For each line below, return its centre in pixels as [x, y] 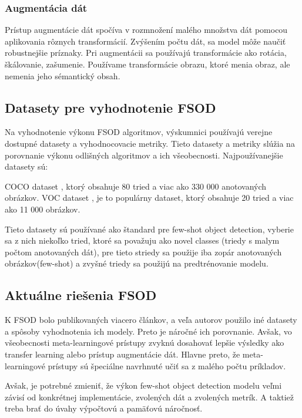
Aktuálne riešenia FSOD [81, 295]
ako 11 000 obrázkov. [43, 209]
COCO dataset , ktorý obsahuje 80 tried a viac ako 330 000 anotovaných [136, 186]
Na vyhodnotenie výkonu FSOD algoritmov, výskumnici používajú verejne [139, 132]
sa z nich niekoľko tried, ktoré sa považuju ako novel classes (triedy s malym [142, 240]
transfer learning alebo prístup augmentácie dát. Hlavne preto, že [123, 354]
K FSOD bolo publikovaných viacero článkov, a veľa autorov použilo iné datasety [151, 320]
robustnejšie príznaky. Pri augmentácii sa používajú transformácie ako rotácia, [146, 53]
